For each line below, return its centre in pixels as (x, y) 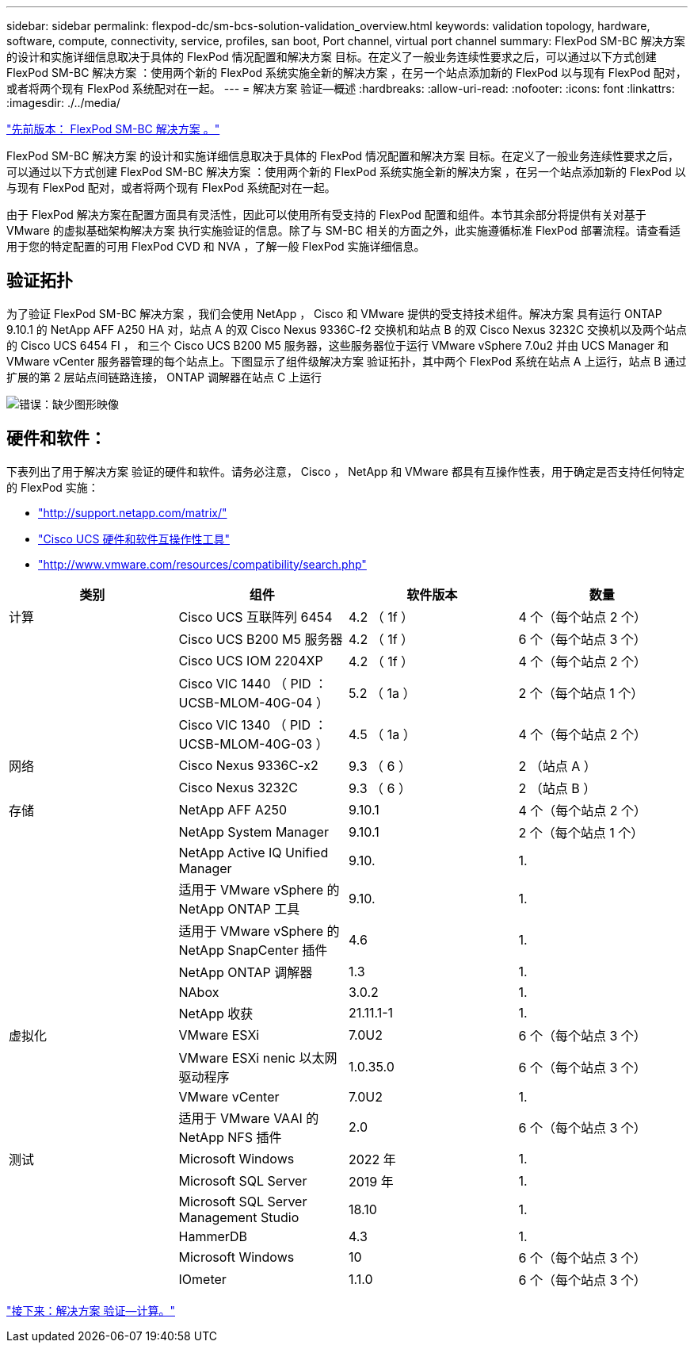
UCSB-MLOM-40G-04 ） (254, 702)
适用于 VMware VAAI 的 (249, 1118)
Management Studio (239, 1217)
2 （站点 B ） (557, 788)
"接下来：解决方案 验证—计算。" (91, 1310)
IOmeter (202, 1279)
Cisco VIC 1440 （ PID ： (253, 683)
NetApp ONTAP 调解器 (246, 972)
